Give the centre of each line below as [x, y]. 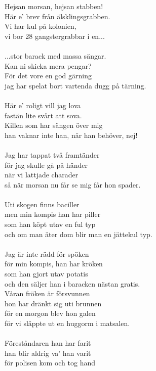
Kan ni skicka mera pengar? [48, 65]
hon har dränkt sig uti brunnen [53, 303]
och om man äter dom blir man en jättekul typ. [79, 234]
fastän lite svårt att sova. [43, 115]
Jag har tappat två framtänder [52, 154]
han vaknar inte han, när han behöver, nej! [71, 135]
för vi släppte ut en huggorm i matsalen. [67, 323]
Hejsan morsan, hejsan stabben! [54, 6]
